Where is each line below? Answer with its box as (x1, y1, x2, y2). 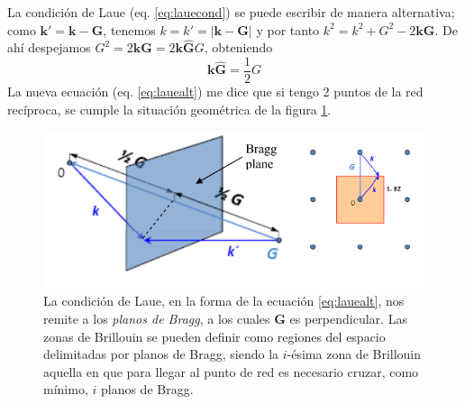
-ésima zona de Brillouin (287, 344, 422, 363)
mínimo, (43, 380, 88, 399)
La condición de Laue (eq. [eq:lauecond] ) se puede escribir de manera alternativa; (7, 3, 455, 21)
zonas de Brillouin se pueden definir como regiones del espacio (43, 326, 386, 345)
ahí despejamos (7, 38, 91, 57)
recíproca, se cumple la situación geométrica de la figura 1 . (7, 99, 332, 118)
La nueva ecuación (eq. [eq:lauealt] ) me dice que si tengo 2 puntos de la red (7, 82, 424, 101)
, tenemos (103, 20, 156, 39)
